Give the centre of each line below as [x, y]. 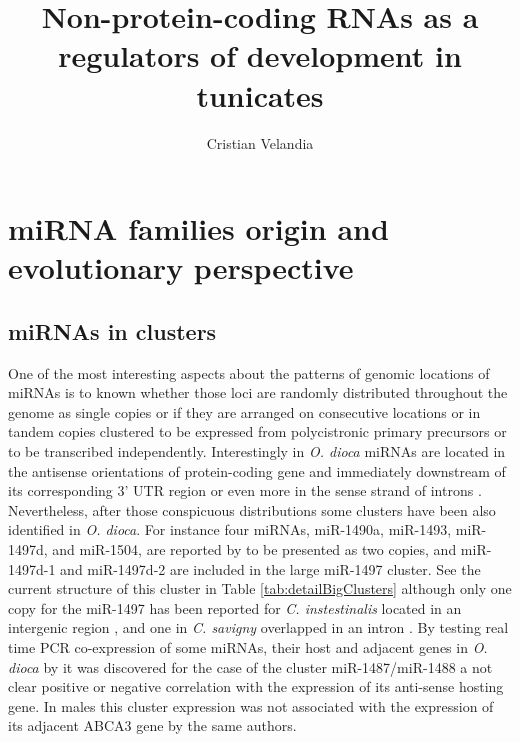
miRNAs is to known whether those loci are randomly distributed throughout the [258, 392]
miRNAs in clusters [112, 330]
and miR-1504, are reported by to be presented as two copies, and [254, 549]
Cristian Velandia [260, 142]
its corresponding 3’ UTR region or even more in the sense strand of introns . [245, 490]
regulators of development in [260, 55]
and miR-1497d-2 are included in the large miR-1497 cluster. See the [270, 568]
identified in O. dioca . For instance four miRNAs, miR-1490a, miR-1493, [230, 529]
